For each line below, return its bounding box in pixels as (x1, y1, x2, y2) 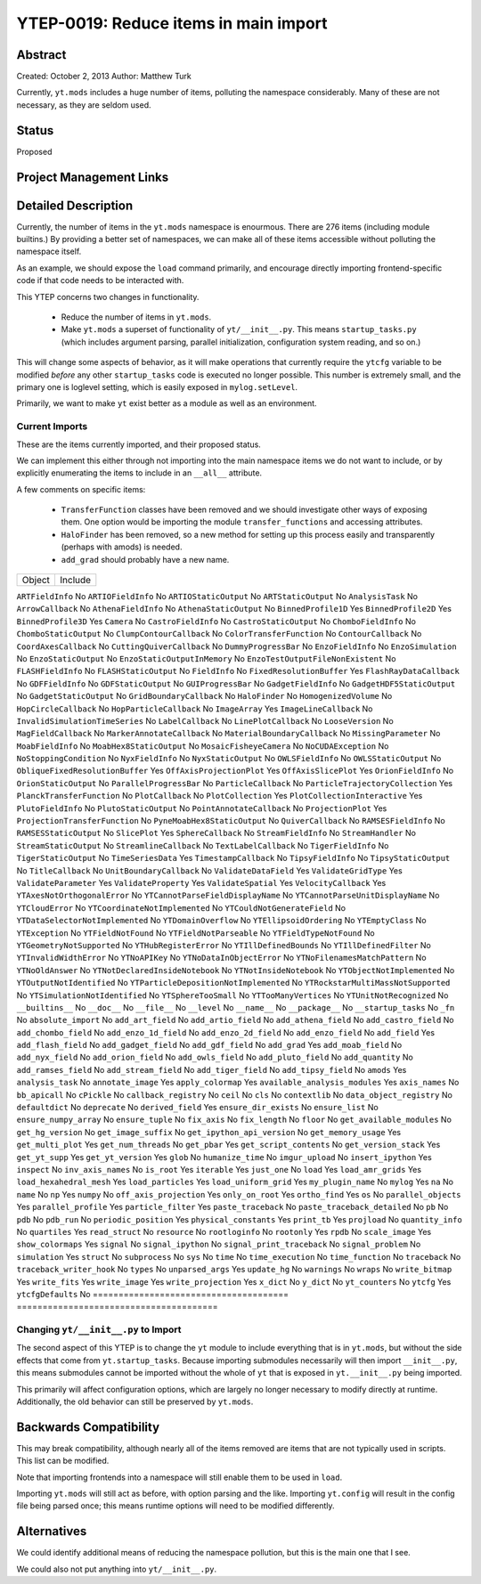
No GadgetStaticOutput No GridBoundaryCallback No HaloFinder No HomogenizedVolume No (16, 691, 393, 702)
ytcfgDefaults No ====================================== (16, 1288, 289, 1299)
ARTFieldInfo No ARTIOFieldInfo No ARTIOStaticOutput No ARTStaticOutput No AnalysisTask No (16, 591, 419, 602)
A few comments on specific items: (16, 483, 146, 494)
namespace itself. (16, 246, 82, 257)
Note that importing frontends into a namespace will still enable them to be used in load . (16, 1472, 343, 1482)
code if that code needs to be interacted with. (16, 275, 184, 286)
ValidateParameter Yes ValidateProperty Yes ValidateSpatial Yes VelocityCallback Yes (16, 878, 387, 888)
